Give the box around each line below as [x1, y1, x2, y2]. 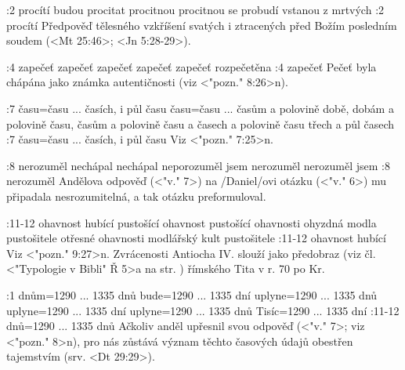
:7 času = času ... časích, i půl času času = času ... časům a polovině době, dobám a [6, 100, 394, 116]
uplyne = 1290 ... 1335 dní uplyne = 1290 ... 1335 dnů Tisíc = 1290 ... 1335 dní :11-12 [6, 302, 400, 318]
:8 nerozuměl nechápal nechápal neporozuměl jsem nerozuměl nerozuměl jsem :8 [6, 157, 390, 173]
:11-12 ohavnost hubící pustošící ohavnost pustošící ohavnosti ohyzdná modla [6, 214, 377, 230]
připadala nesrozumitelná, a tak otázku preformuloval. [6, 187, 266, 204]
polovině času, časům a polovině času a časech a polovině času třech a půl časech [6, 115, 395, 132]
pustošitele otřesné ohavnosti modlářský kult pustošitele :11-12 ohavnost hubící [6, 230, 386, 246]
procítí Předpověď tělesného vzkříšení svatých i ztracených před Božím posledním [6, 16, 397, 33]
